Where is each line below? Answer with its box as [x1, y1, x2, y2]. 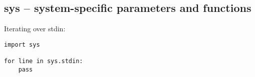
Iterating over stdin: [4, 23, 66, 34]
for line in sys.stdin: [4, 58, 83, 65]
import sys [4, 41, 40, 48]
